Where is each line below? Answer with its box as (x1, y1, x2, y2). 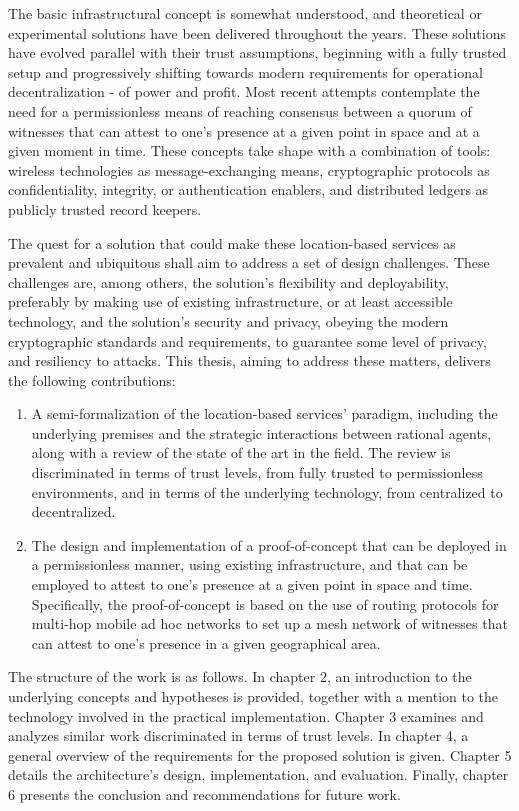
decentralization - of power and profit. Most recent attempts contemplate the (8, 81, 480, 102)
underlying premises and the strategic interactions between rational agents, (31, 422, 492, 443)
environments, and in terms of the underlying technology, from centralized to (31, 481, 503, 502)
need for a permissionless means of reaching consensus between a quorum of (8, 100, 472, 121)
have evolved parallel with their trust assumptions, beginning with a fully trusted (8, 42, 507, 63)
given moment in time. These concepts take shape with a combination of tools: (8, 140, 491, 161)
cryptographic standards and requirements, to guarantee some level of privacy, (8, 330, 487, 351)
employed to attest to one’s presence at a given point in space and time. (31, 574, 473, 595)
